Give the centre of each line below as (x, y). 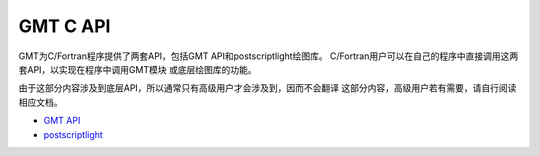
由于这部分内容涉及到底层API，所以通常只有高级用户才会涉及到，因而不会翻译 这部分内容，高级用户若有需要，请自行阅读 (267, 88)
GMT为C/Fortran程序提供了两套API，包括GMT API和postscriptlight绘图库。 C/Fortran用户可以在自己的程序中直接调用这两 (268, 56)
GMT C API (64, 26)
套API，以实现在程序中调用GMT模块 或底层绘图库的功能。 (137, 69)
